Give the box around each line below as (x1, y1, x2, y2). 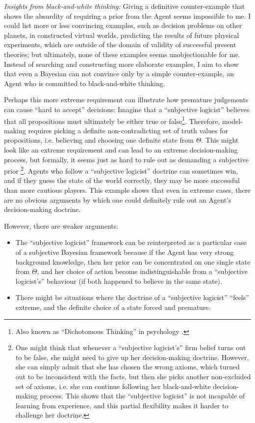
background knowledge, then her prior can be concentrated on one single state (15, 256, 251, 267)
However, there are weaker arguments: (4, 220, 119, 231)
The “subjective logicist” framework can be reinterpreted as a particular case (15, 237, 247, 247)
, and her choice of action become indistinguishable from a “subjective (37, 266, 248, 276)
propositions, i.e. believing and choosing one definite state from (4, 135, 194, 145)
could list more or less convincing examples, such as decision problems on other (4, 20, 242, 30)
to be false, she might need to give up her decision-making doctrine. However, (15, 352, 249, 362)
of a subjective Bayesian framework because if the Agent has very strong (15, 246, 234, 257)
